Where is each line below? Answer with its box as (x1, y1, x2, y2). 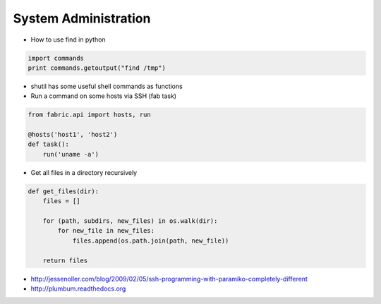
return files (42, 256, 88, 265)
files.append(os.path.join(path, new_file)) (72, 236, 229, 245)
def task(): (28, 140, 70, 148)
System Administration (13, 11, 151, 26)
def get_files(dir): (28, 187, 99, 195)
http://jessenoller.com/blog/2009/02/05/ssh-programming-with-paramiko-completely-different (30, 274, 308, 283)
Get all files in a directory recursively (30, 168, 138, 176)
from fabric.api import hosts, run (28, 111, 151, 119)
